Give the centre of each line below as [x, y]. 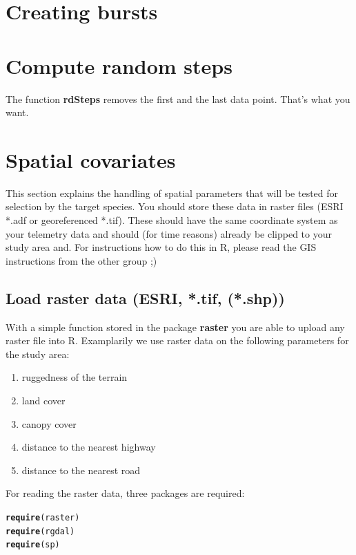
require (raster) [43, 517]
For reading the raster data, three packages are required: [125, 493]
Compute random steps [119, 65]
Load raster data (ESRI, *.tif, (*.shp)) [145, 298]
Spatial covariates [91, 159]
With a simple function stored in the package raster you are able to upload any [175, 327]
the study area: [38, 354]
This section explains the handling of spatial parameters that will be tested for [172, 192]
